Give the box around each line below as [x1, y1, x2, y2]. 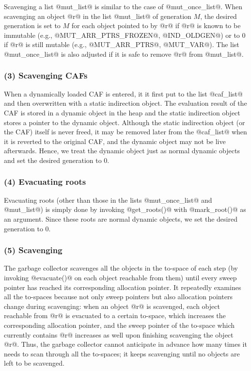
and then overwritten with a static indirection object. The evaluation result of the [4, 98, 247, 108]
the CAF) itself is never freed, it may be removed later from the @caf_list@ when [4, 127, 247, 137]
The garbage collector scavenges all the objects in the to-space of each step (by [4, 263, 238, 273]
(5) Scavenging [4, 244, 63, 256]
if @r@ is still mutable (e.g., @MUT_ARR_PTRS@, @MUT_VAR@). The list [4, 39, 239, 49]
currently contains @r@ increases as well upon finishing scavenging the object [4, 329, 234, 339]
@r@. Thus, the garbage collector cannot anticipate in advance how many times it [4, 339, 247, 349]
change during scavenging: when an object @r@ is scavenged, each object [4, 301, 220, 311]
